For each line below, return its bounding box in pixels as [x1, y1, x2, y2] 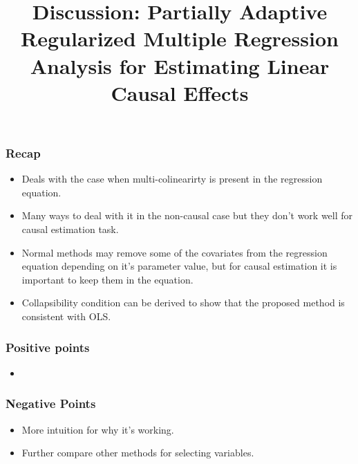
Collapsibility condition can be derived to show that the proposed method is [21, 295, 345, 310]
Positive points [6, 338, 90, 355]
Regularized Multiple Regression [21, 24, 339, 53]
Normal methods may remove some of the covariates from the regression [21, 245, 328, 259]
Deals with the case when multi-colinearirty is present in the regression [21, 171, 323, 186]
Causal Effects [111, 78, 249, 106]
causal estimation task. [21, 222, 119, 236]
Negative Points [6, 395, 96, 412]
